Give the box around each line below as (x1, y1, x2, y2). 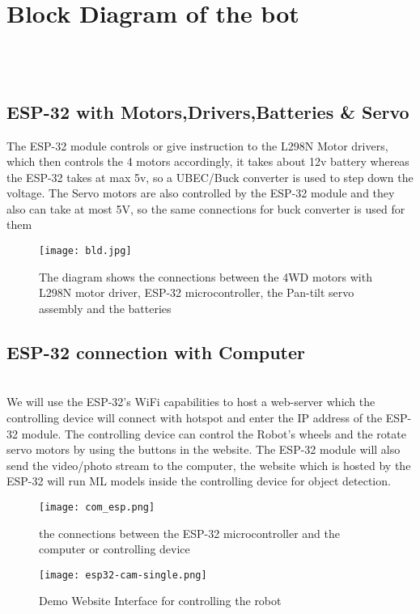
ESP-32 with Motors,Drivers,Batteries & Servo (6, 99, 409, 124)
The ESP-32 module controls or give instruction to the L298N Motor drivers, (6, 137, 388, 154)
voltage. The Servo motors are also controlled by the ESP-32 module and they (6, 184, 395, 201)
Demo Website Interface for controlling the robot (39, 592, 282, 609)
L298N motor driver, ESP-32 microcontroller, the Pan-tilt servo (39, 284, 354, 301)
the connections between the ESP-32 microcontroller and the (39, 524, 340, 541)
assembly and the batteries (39, 299, 172, 316)
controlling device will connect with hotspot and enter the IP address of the (6, 409, 383, 426)
